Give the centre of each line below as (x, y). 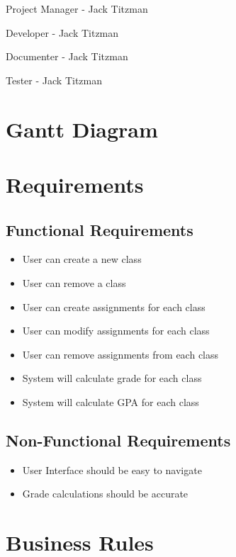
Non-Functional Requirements (118, 440)
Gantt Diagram (82, 129)
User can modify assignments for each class (116, 331)
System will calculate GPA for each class (111, 401)
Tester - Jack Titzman (54, 80)
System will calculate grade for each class (112, 378)
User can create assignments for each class (114, 306)
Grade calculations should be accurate (105, 494)
